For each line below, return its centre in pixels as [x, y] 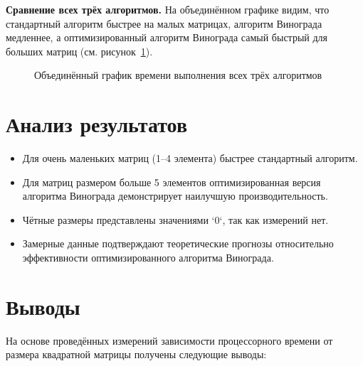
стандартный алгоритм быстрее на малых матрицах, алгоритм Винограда [164, 23]
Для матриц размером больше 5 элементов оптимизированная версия [172, 182]
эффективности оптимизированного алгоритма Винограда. [148, 258]
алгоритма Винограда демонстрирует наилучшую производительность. [175, 196]
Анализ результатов [97, 124]
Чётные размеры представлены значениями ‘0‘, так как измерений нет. [175, 219]
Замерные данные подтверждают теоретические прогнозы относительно [178, 243]
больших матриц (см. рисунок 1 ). [79, 51]
